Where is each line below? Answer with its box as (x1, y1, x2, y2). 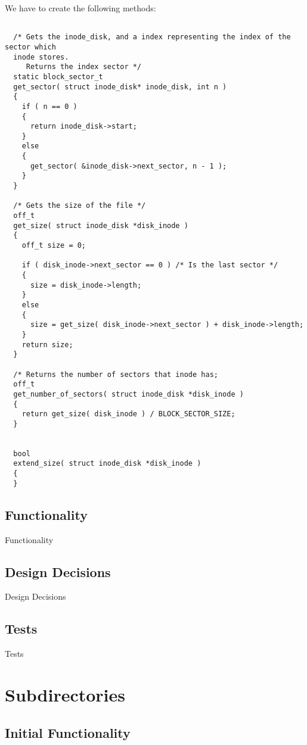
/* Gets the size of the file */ (13, 201, 146, 210)
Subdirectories (5, 682, 126, 707)
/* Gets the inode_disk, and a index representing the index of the (13, 33, 291, 42)
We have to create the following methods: (5, 2, 156, 14)
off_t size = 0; (21, 241, 86, 250)
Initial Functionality (5, 723, 131, 741)
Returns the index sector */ (26, 63, 142, 71)
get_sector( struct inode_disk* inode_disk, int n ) (13, 82, 227, 91)
